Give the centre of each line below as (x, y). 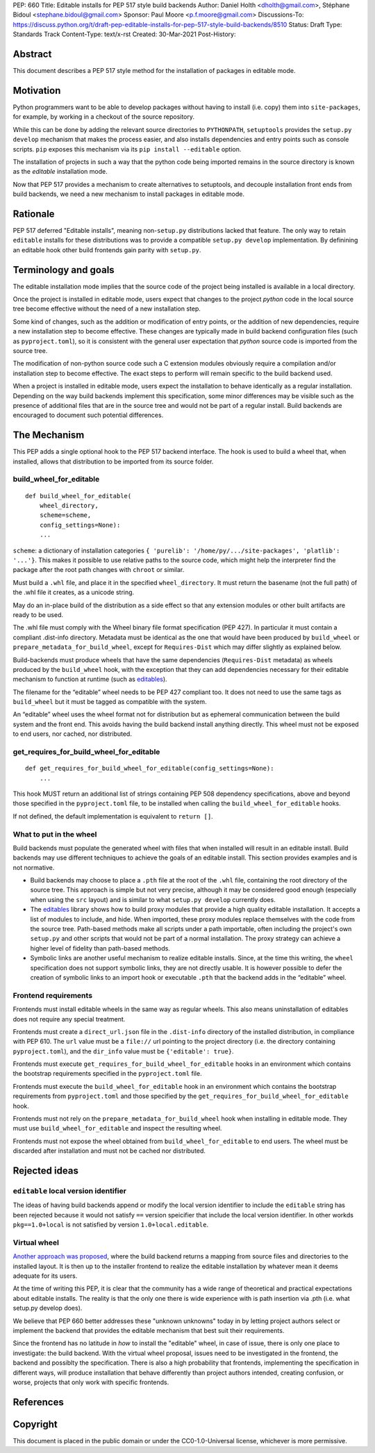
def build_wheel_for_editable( (78, 496)
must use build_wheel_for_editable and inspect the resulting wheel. (117, 1128)
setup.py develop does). (48, 1308)
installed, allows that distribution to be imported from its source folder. (113, 461)
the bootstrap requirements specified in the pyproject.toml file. (107, 1074)
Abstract (32, 54)
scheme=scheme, (65, 515)
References (38, 1402)
